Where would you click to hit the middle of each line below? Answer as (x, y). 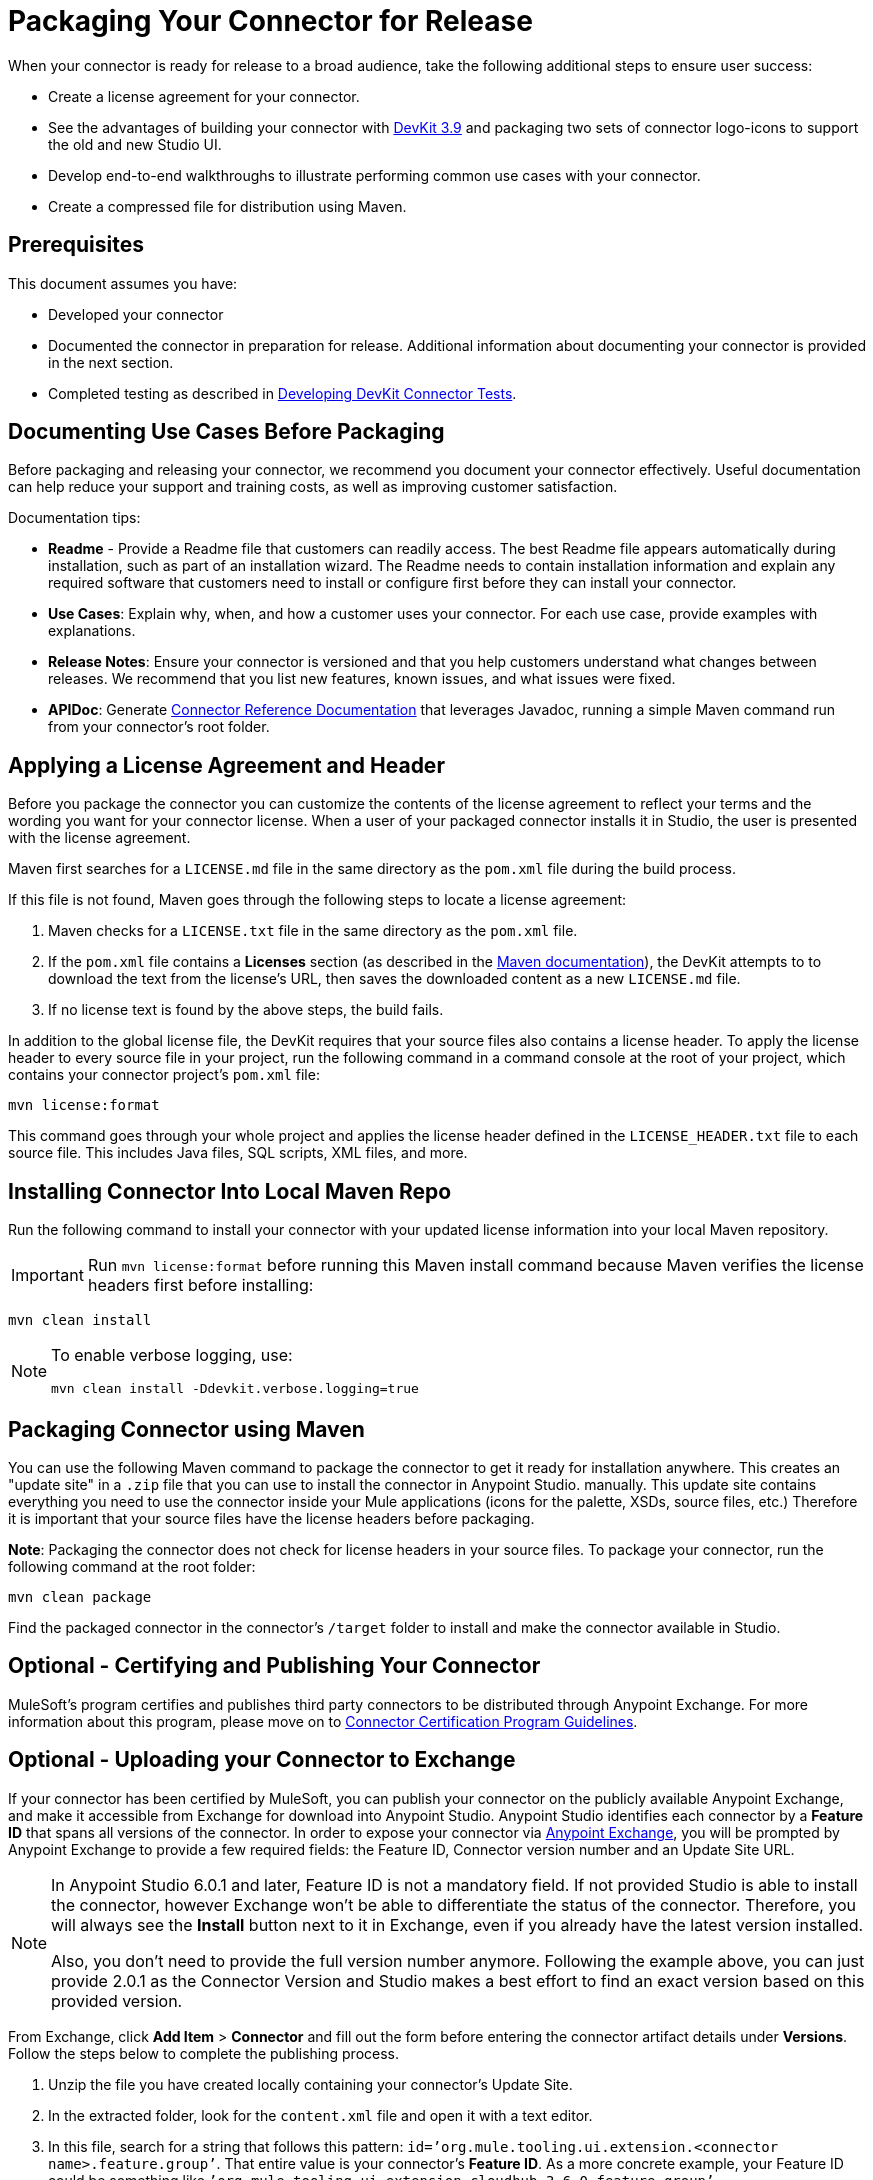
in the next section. (111, 362)
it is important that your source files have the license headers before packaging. (271, 1518)
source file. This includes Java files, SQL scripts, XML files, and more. (238, 1153)
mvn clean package (80, 1596)
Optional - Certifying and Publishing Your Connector (274, 1666)
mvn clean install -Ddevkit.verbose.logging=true (235, 1389)
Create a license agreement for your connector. (204, 96)
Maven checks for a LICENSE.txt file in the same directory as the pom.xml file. (313, 931)
